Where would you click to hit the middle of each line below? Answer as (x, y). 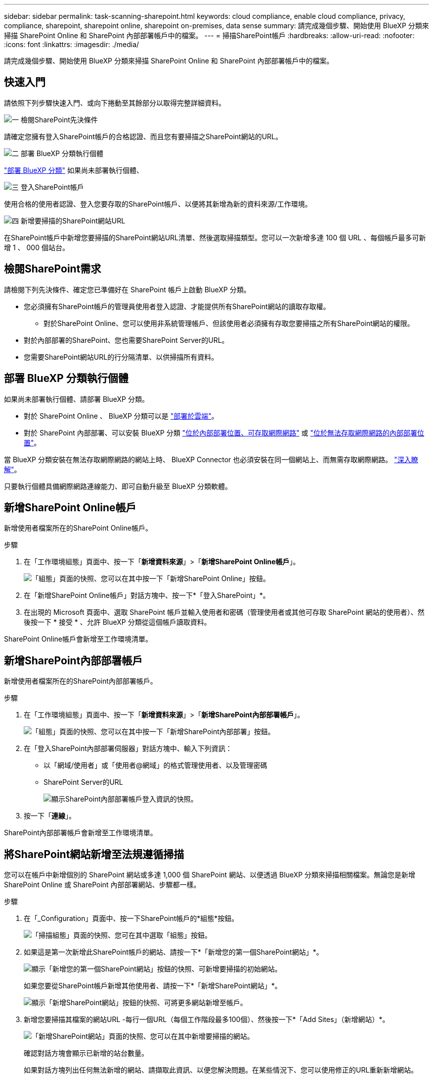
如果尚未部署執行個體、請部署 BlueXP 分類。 (76, 399)
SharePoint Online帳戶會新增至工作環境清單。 (78, 639)
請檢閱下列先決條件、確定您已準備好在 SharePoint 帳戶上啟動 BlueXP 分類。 (127, 289)
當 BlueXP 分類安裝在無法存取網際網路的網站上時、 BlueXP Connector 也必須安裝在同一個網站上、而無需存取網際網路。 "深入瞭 (211, 459)
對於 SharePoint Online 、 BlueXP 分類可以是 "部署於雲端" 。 (121, 416)
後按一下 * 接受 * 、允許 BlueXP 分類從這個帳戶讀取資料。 (117, 622)
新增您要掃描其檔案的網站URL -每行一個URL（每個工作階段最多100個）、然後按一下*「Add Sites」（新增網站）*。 (207, 1020)
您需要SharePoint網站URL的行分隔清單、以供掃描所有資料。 (121, 357)
